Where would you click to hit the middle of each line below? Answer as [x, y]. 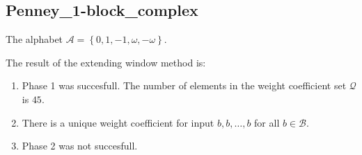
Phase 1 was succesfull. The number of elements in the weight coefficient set [184, 85]
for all [267, 122]
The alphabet [34, 39]
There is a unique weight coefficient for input [118, 122]
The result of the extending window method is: [106, 62]
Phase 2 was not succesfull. [80, 146]
